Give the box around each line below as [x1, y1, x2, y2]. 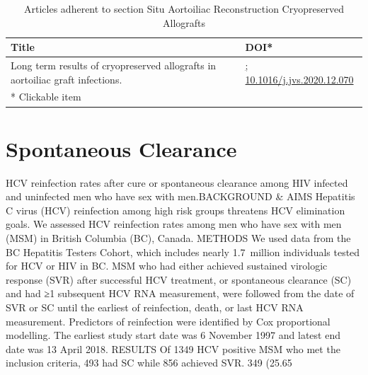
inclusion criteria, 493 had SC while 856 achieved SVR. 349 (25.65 [6, 355, 292, 370]
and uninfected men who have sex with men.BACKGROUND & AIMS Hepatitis [6, 189, 355, 204]
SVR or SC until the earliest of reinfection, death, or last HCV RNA [6, 300, 304, 315]
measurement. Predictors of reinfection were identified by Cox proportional [6, 313, 330, 328]
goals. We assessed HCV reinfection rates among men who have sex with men [6, 217, 342, 231]
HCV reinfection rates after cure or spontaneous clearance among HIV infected [6, 175, 348, 190]
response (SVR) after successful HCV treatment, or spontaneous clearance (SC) [6, 272, 352, 287]
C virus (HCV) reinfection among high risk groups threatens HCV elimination [6, 202, 345, 217]
